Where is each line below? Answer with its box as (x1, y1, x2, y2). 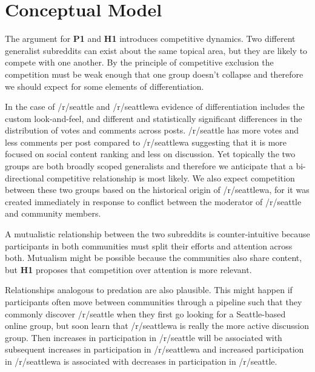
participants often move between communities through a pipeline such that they (5, 296, 302, 308)
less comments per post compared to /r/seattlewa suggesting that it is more (5, 135, 287, 148)
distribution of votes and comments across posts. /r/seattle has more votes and (5, 124, 299, 137)
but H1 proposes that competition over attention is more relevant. (5, 263, 252, 276)
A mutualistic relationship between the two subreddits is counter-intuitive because (5, 228, 310, 240)
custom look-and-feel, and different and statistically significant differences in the (5, 112, 302, 124)
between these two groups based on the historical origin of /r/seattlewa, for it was (5, 183, 310, 196)
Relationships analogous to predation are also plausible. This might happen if (5, 283, 293, 296)
